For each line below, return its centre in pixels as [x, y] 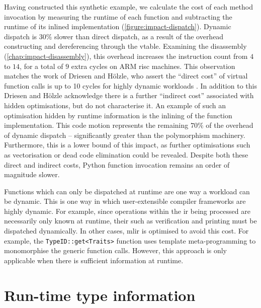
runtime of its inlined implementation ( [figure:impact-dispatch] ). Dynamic [118, 26]
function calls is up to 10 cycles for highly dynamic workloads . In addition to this [130, 85]
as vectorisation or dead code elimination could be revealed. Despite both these [126, 154]
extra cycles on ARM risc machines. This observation [153, 66]
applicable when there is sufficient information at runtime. [94, 260]
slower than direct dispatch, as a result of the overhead [139, 36]
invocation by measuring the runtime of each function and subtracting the [118, 16]
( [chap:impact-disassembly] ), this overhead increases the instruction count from [126, 56]
